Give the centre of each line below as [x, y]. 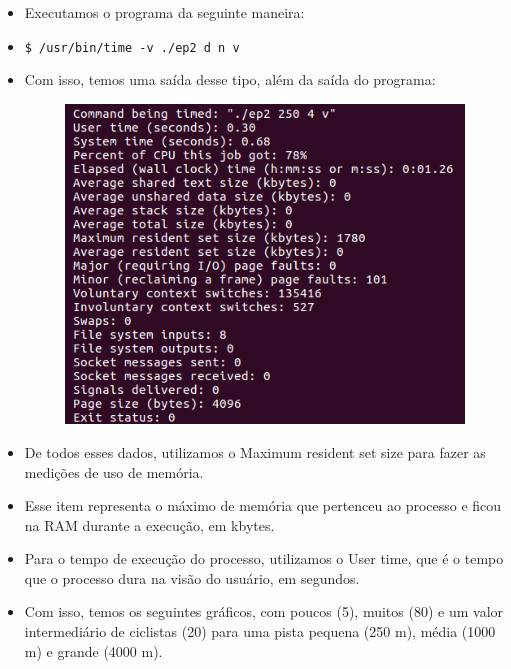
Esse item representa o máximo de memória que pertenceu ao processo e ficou [263, 505]
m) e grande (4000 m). [93, 650]
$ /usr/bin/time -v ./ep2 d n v [132, 47]
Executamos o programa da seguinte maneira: [164, 12]
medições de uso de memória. [114, 471]
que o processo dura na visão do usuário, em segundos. [192, 577]
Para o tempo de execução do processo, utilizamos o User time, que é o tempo [264, 558]
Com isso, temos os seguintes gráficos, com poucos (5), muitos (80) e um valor [264, 611]
